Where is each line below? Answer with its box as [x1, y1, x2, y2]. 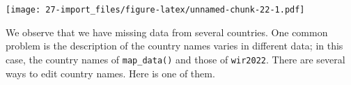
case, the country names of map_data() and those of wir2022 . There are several [6, 52, 345, 66]
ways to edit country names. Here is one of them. [6, 65, 215, 80]
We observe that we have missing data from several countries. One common [6, 24, 328, 39]
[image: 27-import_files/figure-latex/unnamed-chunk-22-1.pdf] [6, 5, 305, 15]
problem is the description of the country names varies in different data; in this [6, 38, 343, 53]
